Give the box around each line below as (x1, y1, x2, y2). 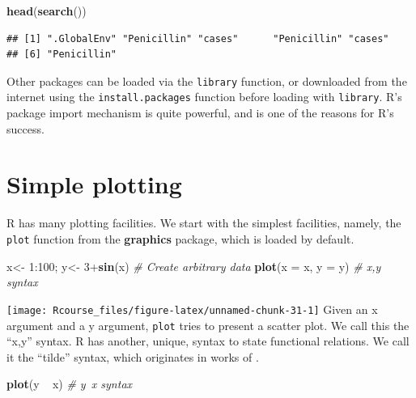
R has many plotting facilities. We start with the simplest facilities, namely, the (6, 214, 401, 231)
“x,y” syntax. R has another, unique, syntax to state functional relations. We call (6, 332, 410, 349)
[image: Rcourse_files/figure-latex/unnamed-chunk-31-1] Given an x (6, 300, 378, 317)
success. (6, 120, 45, 137)
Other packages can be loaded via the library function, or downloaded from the (6, 72, 407, 89)
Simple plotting (6, 167, 182, 201)
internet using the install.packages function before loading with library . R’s (6, 88, 402, 105)
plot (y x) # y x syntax (6, 375, 133, 392)
